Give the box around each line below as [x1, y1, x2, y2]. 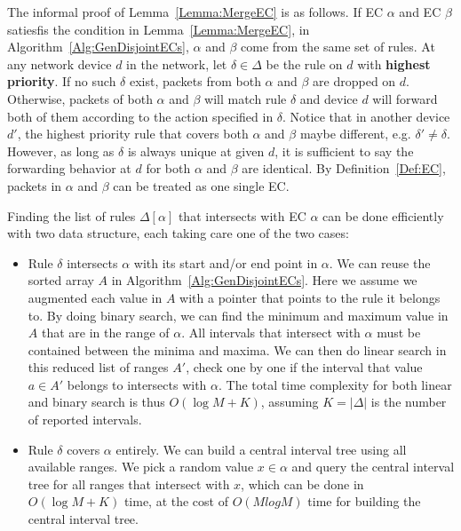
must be [377, 323, 421, 342]
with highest [357, 54, 431, 73]
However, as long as [7, 141, 115, 160]
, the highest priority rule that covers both [17, 124, 249, 143]
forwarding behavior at [7, 159, 131, 178]
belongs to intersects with [67, 375, 207, 393]
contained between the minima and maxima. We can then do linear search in [28, 340, 447, 359]
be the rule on [266, 54, 343, 73]
